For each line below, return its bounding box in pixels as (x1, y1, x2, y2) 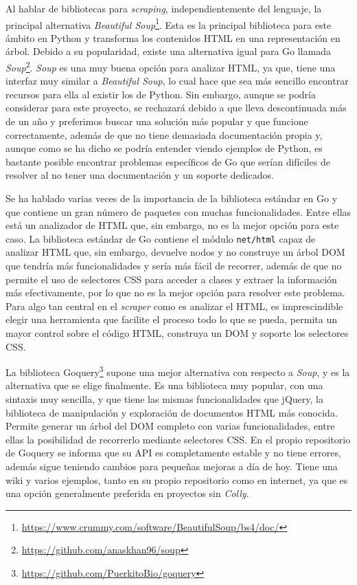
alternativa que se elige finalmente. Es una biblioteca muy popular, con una (5, 378, 323, 393)
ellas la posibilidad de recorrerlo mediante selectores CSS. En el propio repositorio (5, 432, 351, 446)
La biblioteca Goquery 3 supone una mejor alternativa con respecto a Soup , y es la (5, 363, 350, 379)
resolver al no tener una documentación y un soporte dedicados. (5, 168, 274, 182)
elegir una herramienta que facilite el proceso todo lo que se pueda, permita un (5, 312, 337, 327)
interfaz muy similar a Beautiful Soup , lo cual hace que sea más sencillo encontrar (5, 74, 349, 88)
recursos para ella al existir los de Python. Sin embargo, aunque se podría (5, 87, 316, 101)
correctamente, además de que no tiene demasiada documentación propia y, (5, 127, 323, 142)
